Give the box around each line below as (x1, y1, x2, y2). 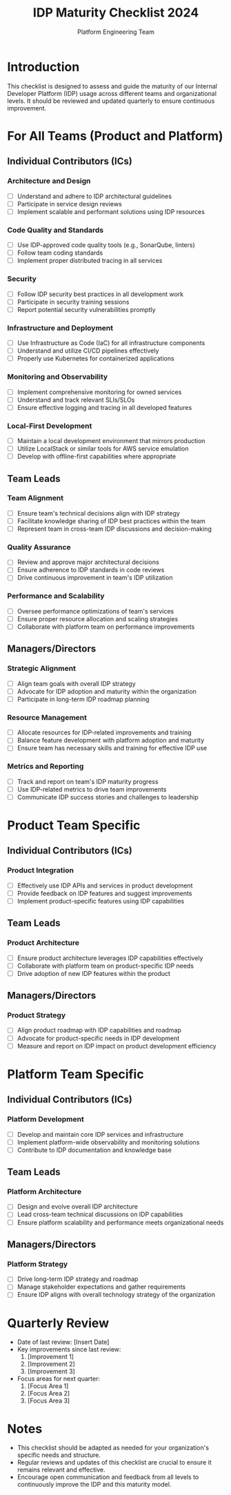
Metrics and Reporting (7, 761, 84, 771)
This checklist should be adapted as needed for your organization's (17, 1444, 209, 1452)
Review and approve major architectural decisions (17, 558, 160, 567)
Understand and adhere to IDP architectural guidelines (17, 192, 172, 200)
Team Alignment (7, 494, 64, 503)
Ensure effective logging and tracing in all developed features (17, 403, 192, 411)
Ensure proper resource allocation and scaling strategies (17, 614, 179, 623)
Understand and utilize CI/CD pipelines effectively (17, 346, 159, 355)
